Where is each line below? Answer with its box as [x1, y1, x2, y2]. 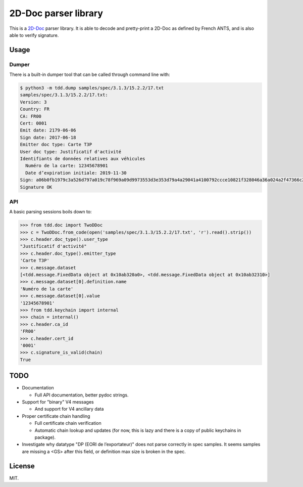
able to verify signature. [9, 32, 59, 38]
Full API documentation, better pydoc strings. [34, 392, 129, 398]
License [9, 462, 35, 470]
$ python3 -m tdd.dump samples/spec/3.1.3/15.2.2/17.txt [20, 85, 164, 91]
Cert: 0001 [20, 120, 47, 126]
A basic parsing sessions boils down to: [9, 209, 92, 215]
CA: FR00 [20, 113, 42, 119]
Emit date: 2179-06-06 [20, 127, 76, 134]
